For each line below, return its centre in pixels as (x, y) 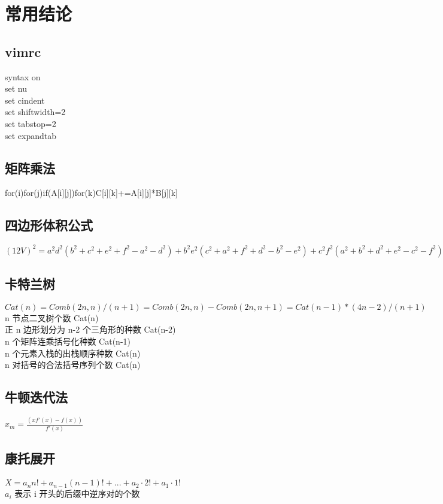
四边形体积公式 (49, 225)
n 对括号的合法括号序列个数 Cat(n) (73, 365)
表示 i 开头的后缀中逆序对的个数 (77, 494)
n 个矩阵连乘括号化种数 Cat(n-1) (68, 341)
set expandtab (31, 135)
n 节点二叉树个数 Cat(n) (52, 317)
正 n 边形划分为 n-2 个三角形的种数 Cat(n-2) (90, 329)
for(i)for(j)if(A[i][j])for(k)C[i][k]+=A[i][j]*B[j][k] (92, 193)
